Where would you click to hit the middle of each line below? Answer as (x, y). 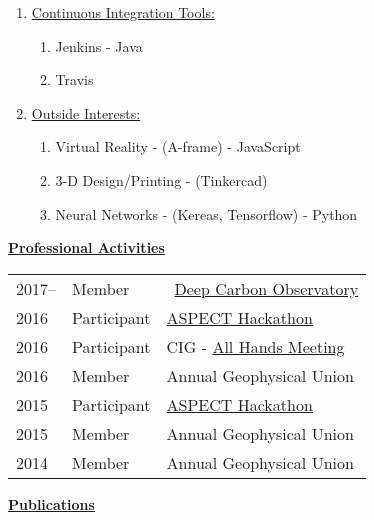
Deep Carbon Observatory (266, 288)
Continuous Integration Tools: (123, 12)
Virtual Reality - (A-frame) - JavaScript (178, 146)
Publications (51, 503)
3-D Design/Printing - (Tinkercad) (161, 179)
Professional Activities (86, 247)
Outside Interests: (86, 112)
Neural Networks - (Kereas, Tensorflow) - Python (206, 213)
